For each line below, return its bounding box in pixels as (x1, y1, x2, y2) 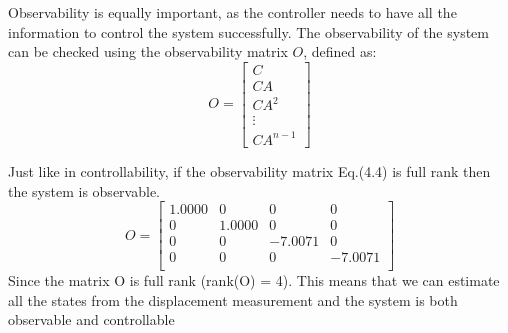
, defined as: (303, 41, 377, 62)
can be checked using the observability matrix (8, 41, 288, 62)
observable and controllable (8, 309, 175, 330)
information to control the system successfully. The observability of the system (8, 21, 489, 42)
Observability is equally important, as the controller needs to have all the (8, 2, 457, 22)
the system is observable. (8, 180, 160, 201)
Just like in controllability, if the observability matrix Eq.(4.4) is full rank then (8, 160, 491, 181)
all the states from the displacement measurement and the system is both (8, 289, 458, 310)
